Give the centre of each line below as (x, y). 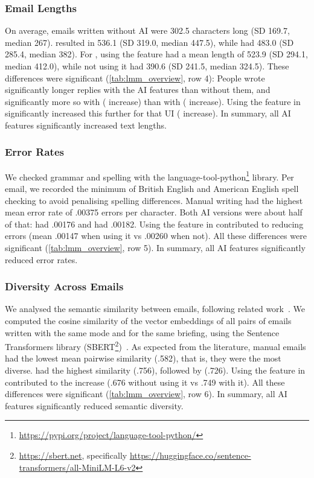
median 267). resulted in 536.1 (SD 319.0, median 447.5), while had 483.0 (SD (149, 42)
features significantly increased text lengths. (86, 125)
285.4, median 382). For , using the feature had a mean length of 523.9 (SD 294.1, (156, 54)
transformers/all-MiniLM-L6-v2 (77, 467)
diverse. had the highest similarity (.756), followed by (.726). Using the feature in (155, 370)
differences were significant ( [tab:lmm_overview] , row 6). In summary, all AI (146, 394)
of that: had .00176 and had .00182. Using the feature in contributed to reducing (154, 224)
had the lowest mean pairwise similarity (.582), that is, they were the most (143, 358)
